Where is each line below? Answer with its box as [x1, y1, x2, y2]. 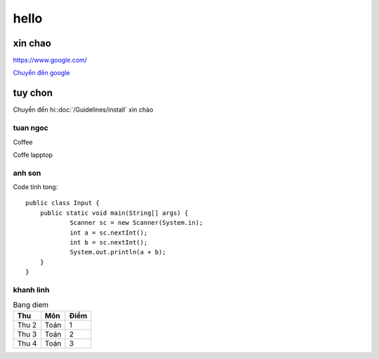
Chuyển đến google [13, 69, 70, 77]
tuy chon [13, 87, 53, 99]
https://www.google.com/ [13, 56, 88, 65]
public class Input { [25, 199, 100, 207]
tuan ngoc [13, 123, 48, 133]
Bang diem [13, 300, 49, 310]
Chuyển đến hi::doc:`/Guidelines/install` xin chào [13, 105, 154, 114]
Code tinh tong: [13, 183, 58, 191]
